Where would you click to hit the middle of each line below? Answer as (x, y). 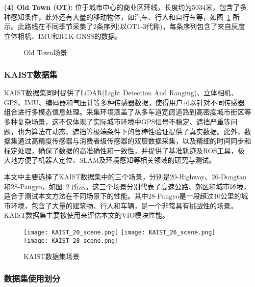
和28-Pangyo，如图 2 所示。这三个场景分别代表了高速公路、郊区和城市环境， (127, 186)
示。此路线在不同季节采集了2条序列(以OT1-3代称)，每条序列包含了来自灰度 (125, 26)
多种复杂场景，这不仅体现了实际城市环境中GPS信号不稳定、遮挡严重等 (117, 121)
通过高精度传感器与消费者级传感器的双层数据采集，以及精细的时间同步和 (134, 141)
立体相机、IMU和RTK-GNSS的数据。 (63, 36)
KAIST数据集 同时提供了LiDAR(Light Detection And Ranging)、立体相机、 (121, 93)
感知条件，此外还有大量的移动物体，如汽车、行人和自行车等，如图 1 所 (125, 16)
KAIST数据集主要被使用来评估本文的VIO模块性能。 (87, 215)
